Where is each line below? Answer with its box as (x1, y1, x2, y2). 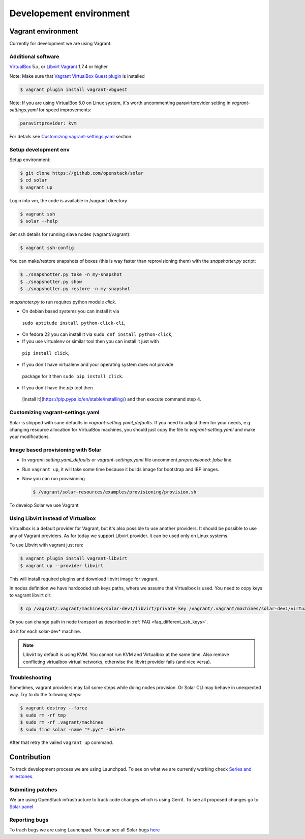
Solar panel (9, 803, 34, 810)
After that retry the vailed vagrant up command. (9, 739, 114, 745)
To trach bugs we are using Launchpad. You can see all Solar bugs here (9, 827, 160, 833)
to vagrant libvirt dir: (9, 592, 52, 598)
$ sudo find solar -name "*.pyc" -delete (20, 727, 125, 732)
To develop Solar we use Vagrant (9, 502, 79, 508)
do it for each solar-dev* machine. (9, 628, 81, 634)
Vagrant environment (9, 27, 79, 36)
